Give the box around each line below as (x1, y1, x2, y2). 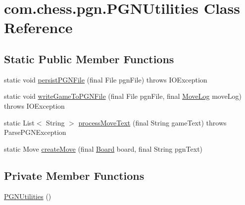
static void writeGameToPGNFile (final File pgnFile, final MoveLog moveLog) (4, 91, 242, 101)
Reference (4, 17, 73, 38)
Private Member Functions (4, 167, 145, 183)
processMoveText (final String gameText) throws (78, 117, 227, 127)
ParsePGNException (4, 127, 66, 137)
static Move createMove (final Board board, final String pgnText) (4, 143, 203, 154)
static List (4, 117, 35, 127)
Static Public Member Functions (4, 51, 174, 66)
